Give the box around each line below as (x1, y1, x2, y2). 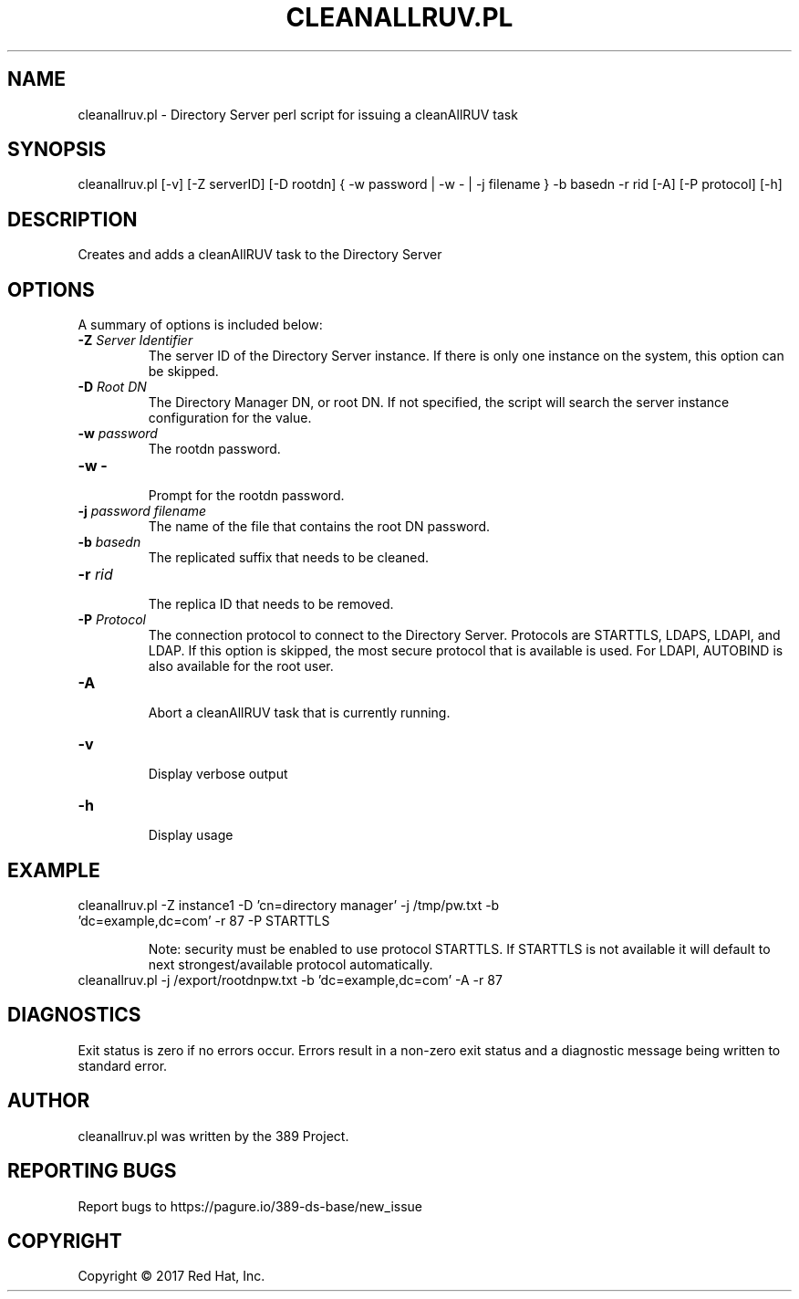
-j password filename (78, 503, 207, 519)
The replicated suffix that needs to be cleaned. (148, 550, 430, 566)
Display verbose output (148, 766, 288, 782)
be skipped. (148, 363, 219, 380)
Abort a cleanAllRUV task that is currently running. (148, 705, 451, 721)
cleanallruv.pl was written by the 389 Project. (78, 1127, 349, 1144)
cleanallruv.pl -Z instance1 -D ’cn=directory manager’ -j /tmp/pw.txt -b (78, 896, 500, 913)
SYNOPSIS (7, 138, 107, 162)
